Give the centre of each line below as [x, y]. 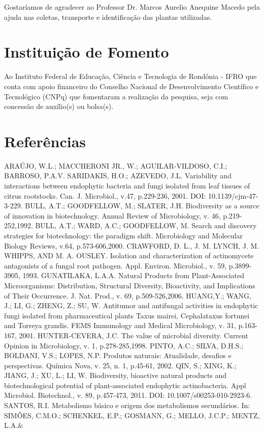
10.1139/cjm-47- [233, 195]
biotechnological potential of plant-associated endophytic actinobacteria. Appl [125, 385]
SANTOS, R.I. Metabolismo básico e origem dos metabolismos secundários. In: [127, 405]
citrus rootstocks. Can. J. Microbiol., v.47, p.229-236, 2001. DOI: [105, 195]
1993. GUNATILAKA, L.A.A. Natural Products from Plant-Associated [133, 275]
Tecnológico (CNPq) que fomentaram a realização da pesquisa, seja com [116, 96]
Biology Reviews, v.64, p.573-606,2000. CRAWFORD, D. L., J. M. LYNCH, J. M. [132, 245]
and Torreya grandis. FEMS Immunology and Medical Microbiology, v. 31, [120, 325]
